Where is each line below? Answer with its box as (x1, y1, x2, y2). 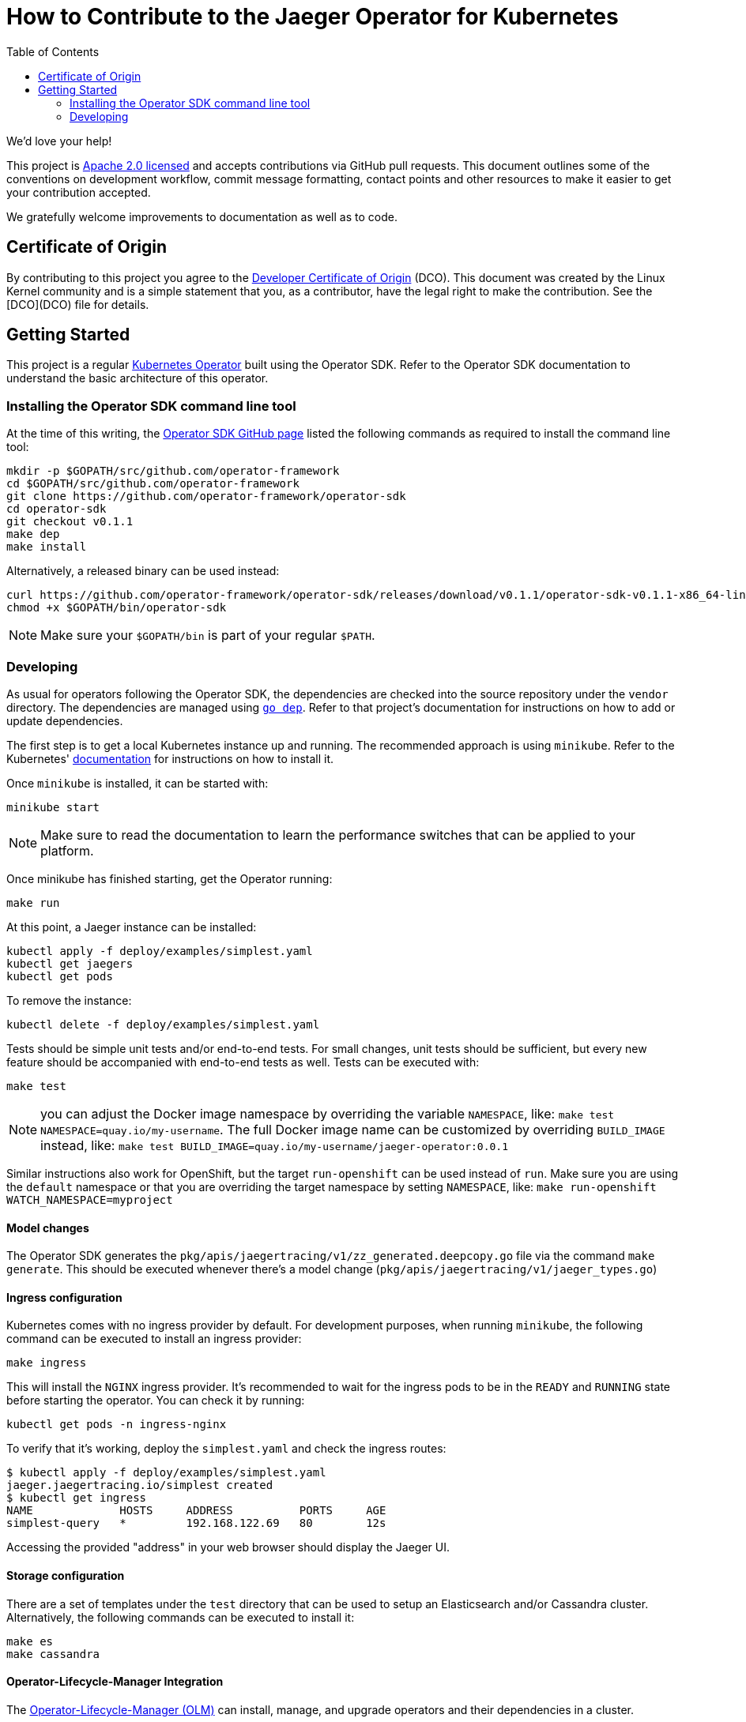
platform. (40, 842, 94, 859)
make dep (6, 528, 60, 541)
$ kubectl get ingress (6, 1491, 147, 1505)
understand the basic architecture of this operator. (6, 371, 269, 385)
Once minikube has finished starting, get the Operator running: (6, 871, 333, 885)
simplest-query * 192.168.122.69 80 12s (6, 1517, 386, 1530)
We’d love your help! (6, 133, 112, 148)
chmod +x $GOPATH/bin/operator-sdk (6, 601, 227, 615)
